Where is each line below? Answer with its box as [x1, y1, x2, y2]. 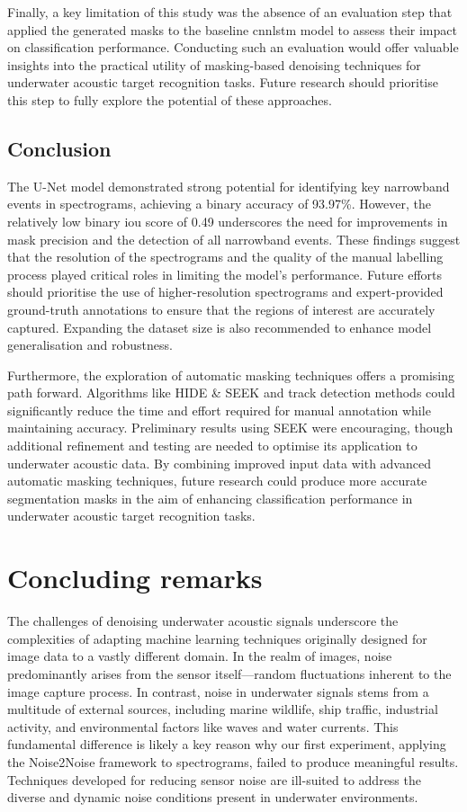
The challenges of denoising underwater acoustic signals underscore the [7, 611, 399, 630]
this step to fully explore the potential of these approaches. [7, 90, 332, 109]
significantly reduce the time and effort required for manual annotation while [7, 400, 431, 419]
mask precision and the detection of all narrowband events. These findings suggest [7, 229, 461, 248]
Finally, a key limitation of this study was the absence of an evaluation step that [7, 3, 453, 21]
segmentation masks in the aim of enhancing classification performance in [7, 488, 413, 507]
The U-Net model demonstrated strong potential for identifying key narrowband [7, 176, 450, 195]
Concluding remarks [7, 559, 263, 596]
